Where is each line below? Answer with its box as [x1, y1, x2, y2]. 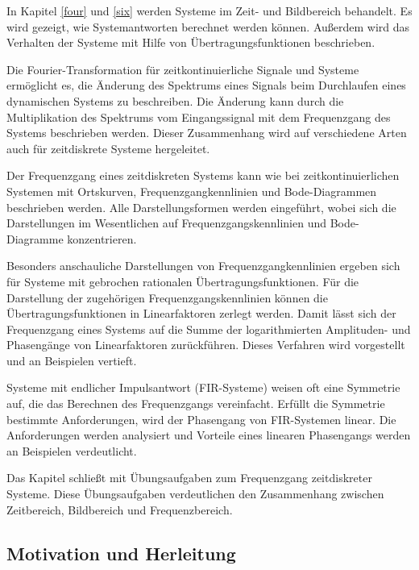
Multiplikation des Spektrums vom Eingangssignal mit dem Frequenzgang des [6, 108, 391, 125]
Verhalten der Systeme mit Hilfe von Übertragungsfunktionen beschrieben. [6, 34, 375, 51]
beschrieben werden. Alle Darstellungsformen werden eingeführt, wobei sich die [6, 198, 396, 215]
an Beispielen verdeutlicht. [6, 442, 137, 459]
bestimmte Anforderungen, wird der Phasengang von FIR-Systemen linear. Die [6, 410, 396, 427]
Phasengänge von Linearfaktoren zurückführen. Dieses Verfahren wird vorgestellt [6, 336, 405, 353]
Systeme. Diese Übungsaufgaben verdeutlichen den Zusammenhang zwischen [6, 485, 384, 502]
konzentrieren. [67, 230, 137, 247]
